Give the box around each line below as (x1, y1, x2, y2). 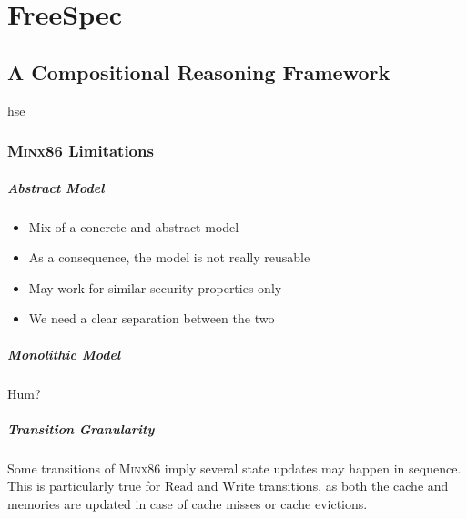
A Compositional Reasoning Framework (7, 57, 391, 86)
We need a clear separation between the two (28, 309, 275, 328)
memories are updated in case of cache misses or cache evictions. (7, 494, 368, 513)
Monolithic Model (7, 344, 121, 363)
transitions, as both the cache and (259, 476, 449, 495)
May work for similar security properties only (28, 278, 282, 297)
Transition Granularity (7, 419, 155, 438)
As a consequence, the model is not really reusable (28, 248, 310, 267)
